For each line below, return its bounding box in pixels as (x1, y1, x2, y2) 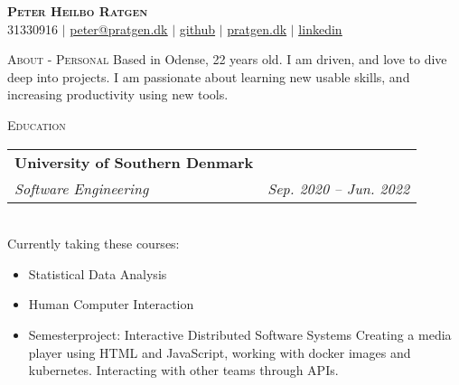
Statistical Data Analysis (28, 264, 167, 283)
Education (7, 115, 66, 134)
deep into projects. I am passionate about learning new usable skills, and (7, 67, 410, 86)
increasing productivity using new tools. (7, 85, 229, 104)
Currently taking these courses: (7, 234, 180, 253)
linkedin (298, 19, 342, 38)
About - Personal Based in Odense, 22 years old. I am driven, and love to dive (7, 50, 447, 69)
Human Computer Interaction (28, 295, 194, 314)
